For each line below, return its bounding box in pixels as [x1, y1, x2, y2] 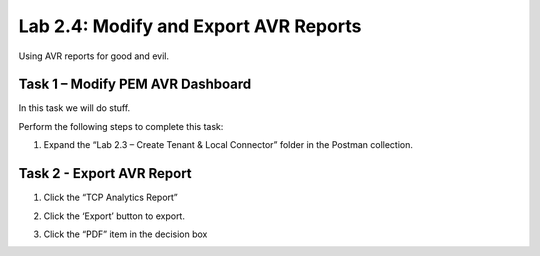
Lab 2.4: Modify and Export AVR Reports [18, 15, 362, 37]
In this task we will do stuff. [18, 102, 131, 114]
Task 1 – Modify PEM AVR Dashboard [18, 76, 252, 93]
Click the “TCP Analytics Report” [43, 191, 179, 204]
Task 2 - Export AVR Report [18, 165, 192, 182]
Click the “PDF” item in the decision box [43, 228, 208, 240]
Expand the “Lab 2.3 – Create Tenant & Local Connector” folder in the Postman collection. [43, 139, 414, 151]
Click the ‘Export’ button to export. [43, 210, 185, 222]
